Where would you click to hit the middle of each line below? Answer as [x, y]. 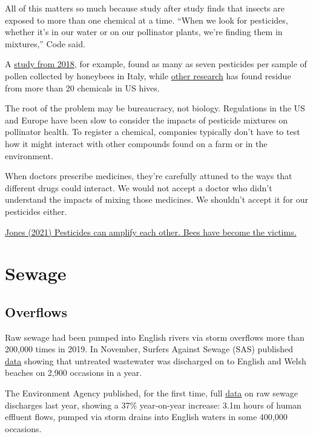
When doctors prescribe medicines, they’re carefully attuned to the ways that [149, 176]
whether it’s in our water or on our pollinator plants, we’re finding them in [144, 32]
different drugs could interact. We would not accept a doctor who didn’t [139, 187]
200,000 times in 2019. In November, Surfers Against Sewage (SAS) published [149, 349]
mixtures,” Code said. [45, 43]
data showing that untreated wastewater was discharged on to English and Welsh [156, 360]
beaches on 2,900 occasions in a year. [74, 373]
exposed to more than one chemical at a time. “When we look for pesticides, [147, 20]
